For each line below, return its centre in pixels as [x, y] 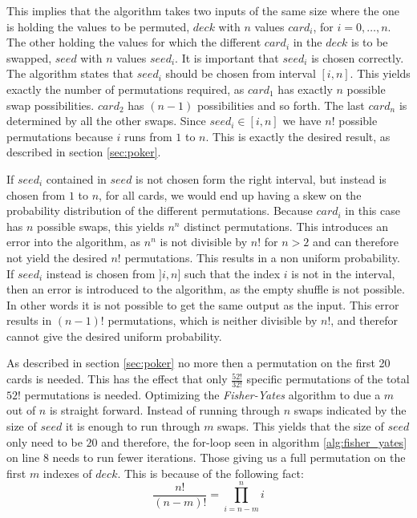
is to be [370, 42]
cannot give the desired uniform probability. [114, 336]
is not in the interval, [343, 273]
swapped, [29, 57]
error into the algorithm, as [74, 242]
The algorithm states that [70, 73]
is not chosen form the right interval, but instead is [261, 178]
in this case [372, 210]
